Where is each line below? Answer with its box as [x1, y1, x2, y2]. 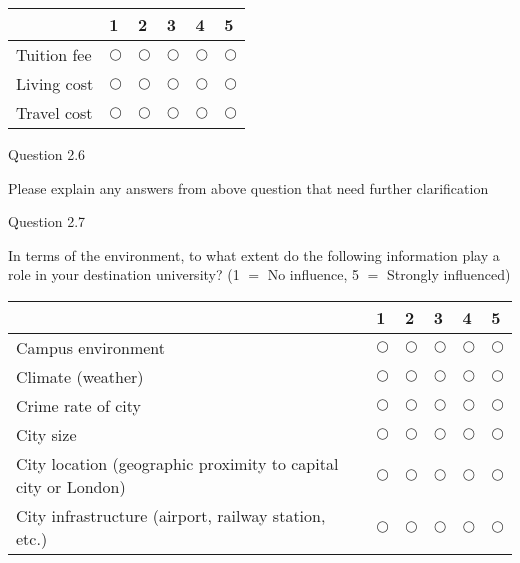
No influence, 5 [267, 264, 360, 285]
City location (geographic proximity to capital [16, 451, 339, 475]
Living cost [16, 72, 94, 95]
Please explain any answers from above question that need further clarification [8, 177, 489, 198]
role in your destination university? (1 [8, 264, 240, 285]
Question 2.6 [8, 144, 86, 164]
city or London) [16, 474, 126, 498]
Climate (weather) [16, 364, 144, 388]
